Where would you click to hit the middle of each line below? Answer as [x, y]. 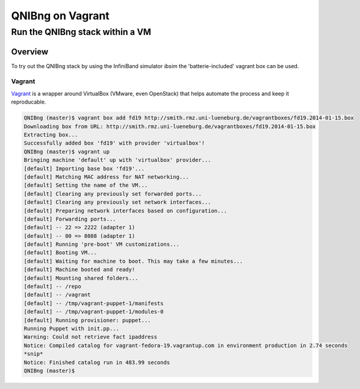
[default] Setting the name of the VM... [86, 185]
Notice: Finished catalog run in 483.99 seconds [97, 362]
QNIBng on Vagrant [60, 16]
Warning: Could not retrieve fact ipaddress [91, 337]
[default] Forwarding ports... [70, 219]
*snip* [33, 354]
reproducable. [29, 102]
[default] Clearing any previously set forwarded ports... [113, 194]
